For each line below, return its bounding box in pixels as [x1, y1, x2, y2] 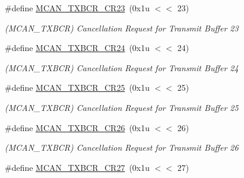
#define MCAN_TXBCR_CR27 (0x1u [5, 161, 150, 173]
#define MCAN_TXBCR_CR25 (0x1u [5, 81, 150, 94]
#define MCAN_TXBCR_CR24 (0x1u [5, 42, 150, 54]
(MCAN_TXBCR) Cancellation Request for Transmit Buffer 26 [5, 141, 239, 154]
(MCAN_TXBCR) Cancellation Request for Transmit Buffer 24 [5, 61, 239, 74]
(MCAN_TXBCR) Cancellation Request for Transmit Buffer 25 [5, 101, 239, 113]
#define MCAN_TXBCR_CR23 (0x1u [5, 2, 150, 14]
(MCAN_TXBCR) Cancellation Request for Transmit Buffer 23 [5, 21, 239, 34]
